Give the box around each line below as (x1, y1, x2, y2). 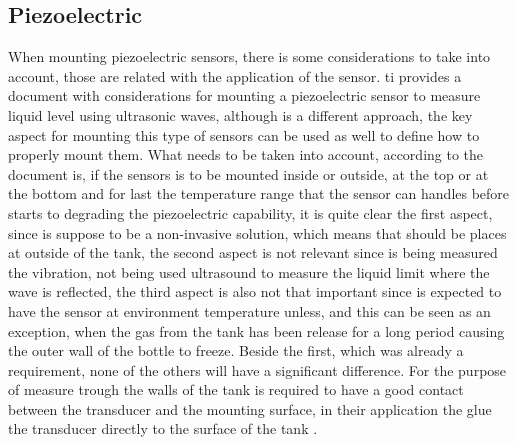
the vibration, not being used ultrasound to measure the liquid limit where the (8, 261, 490, 282)
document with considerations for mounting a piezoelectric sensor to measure (8, 85, 481, 106)
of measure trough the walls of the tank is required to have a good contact (8, 379, 464, 400)
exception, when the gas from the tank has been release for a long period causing (8, 320, 505, 341)
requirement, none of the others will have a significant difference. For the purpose (8, 359, 507, 380)
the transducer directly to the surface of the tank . (8, 418, 318, 439)
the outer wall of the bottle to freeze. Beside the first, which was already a (8, 340, 464, 361)
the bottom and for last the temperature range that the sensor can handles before (8, 183, 510, 204)
